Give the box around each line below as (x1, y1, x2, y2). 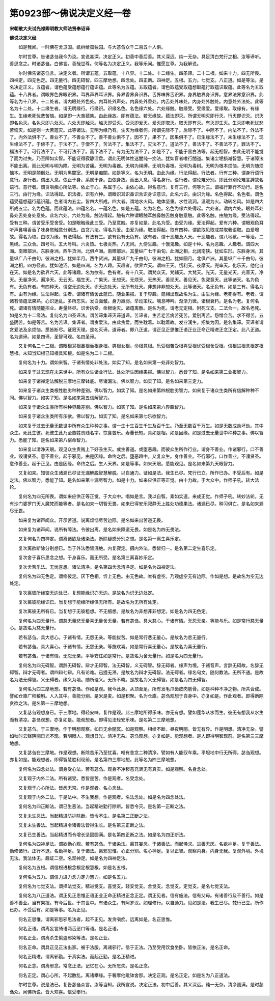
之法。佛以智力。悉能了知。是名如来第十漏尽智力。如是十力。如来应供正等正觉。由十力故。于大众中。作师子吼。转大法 (9, 477, 259, 483)
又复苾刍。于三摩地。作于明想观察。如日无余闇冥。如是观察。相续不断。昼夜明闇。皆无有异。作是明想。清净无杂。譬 (18, 726, 264, 732)
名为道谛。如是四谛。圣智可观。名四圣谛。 (9, 333, 99, 340)
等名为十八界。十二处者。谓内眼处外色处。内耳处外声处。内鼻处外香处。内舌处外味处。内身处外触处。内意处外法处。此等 (9, 98, 264, 104)
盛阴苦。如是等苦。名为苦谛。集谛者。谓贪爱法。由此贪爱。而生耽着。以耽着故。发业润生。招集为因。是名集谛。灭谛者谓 (9, 319, 264, 325)
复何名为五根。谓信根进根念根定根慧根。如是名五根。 (18, 865, 130, 871)
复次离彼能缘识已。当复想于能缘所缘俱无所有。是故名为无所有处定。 (18, 599, 161, 605)
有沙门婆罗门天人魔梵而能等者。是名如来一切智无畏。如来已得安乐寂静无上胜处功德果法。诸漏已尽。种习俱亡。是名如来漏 (9, 500, 264, 507)
